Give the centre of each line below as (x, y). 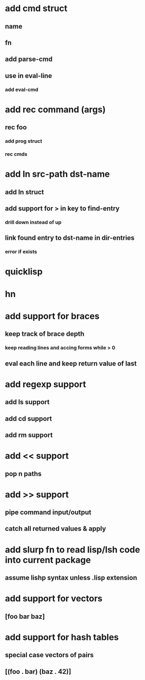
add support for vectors (54, 599)
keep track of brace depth (45, 334)
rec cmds (16, 154)
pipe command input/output (48, 513)
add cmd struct (36, 8)
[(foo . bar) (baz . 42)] (38, 672)
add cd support (29, 419)
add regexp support (45, 384)
